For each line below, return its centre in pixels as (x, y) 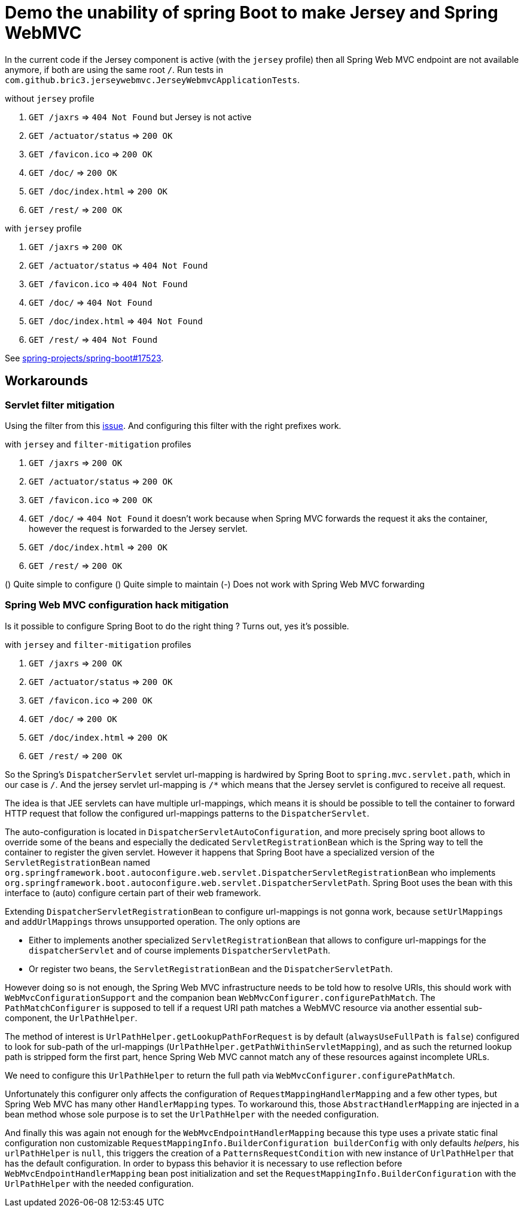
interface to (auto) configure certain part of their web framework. (133, 893)
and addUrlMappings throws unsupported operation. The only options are (153, 921)
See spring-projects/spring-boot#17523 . (84, 358)
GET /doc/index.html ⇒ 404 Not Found (116, 321)
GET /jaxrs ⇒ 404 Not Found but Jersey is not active (140, 117)
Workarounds (46, 381)
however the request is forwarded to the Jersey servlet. (138, 528)
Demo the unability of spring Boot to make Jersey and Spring (252, 13)
